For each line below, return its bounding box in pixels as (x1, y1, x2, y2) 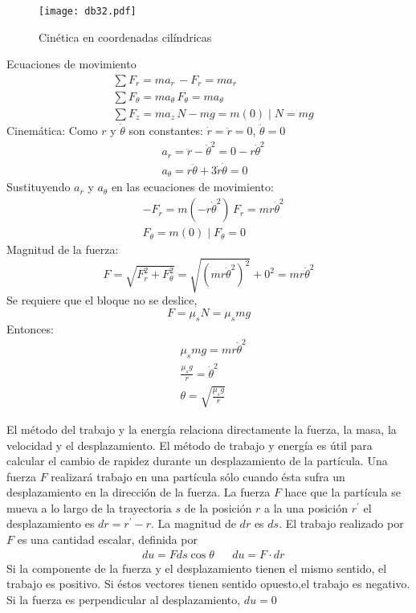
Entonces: (6, 320, 54, 337)
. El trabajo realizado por (279, 515, 404, 532)
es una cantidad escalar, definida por (17, 531, 198, 548)
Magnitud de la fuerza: (6, 241, 119, 258)
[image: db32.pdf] (39, 6, 137, 17)
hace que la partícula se (284, 484, 401, 501)
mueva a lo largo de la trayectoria (6, 499, 172, 516)
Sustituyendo (6, 178, 71, 195)
